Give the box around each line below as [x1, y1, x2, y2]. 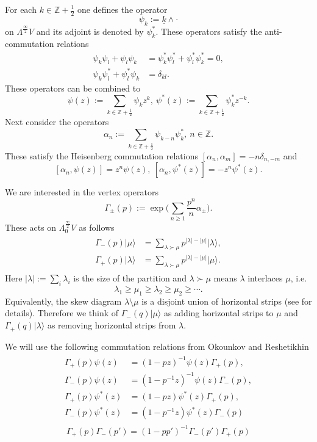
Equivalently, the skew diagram [5, 294, 122, 307]
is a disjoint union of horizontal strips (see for [141, 294, 312, 307]
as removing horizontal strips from [47, 319, 176, 331]
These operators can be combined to [5, 81, 141, 94]
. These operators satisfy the [155, 24, 262, 37]
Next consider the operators [5, 115, 109, 128]
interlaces [248, 272, 283, 284]
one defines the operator [77, 3, 168, 15]
